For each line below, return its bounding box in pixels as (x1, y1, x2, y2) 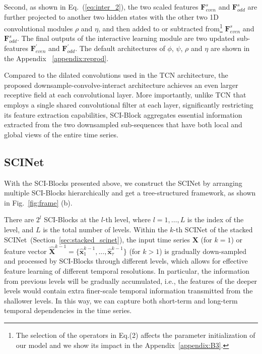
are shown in (210, 43, 250, 54)
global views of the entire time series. (4, 129, 118, 139)
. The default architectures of (75, 43, 165, 54)
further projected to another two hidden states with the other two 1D (4, 11, 219, 22)
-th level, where (103, 214, 151, 225)
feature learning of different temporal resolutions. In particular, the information (4, 266, 250, 276)
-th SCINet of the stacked (173, 224, 253, 234)
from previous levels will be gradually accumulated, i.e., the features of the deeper (4, 275, 257, 286)
